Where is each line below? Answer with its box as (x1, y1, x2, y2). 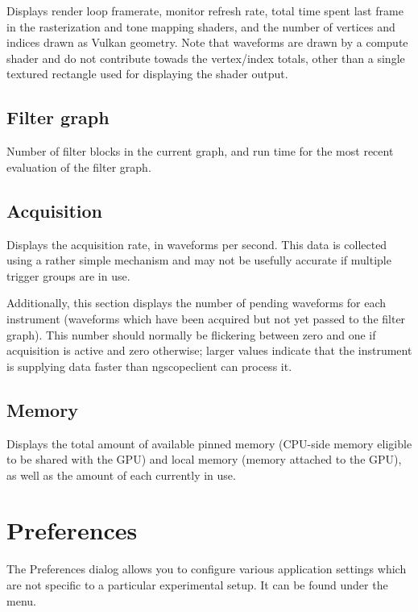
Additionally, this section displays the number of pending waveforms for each (6, 294, 387, 311)
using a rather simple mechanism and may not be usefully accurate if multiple (6, 252, 391, 269)
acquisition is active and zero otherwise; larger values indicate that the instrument (6, 342, 412, 359)
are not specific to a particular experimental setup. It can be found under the (6, 577, 388, 593)
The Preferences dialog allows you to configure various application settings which (6, 560, 407, 577)
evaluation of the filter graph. (6, 158, 151, 175)
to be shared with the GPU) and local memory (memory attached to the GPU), (6, 451, 402, 468)
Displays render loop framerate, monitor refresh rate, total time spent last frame (6, 2, 404, 19)
